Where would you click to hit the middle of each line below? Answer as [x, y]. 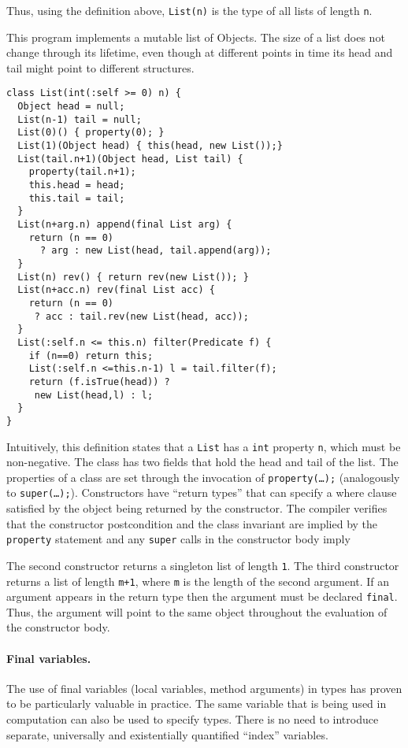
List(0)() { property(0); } [91, 133]
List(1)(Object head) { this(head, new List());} [150, 146]
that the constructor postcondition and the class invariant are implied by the [192, 523]
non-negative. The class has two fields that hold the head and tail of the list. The [202, 462]
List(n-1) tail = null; [80, 119]
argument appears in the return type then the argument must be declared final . [202, 596]
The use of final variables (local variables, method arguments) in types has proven [204, 688]
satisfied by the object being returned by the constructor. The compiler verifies [197, 508]
